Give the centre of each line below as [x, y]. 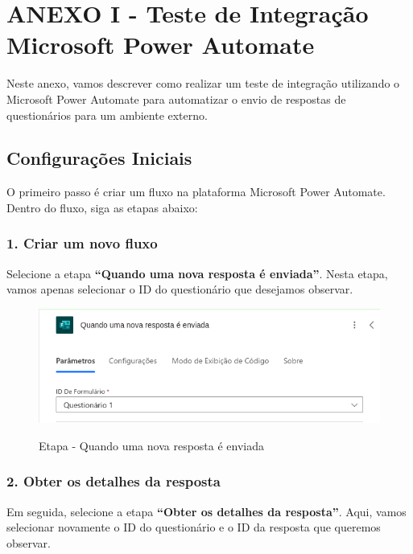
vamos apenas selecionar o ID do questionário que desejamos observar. [180, 289]
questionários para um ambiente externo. [107, 115]
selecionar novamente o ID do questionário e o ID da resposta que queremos [194, 527]
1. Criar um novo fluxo [82, 243]
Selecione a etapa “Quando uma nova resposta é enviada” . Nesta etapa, [197, 273]
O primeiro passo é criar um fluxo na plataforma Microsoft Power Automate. [196, 192]
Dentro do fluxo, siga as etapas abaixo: [102, 207]
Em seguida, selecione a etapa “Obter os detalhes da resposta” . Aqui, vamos [206, 511]
